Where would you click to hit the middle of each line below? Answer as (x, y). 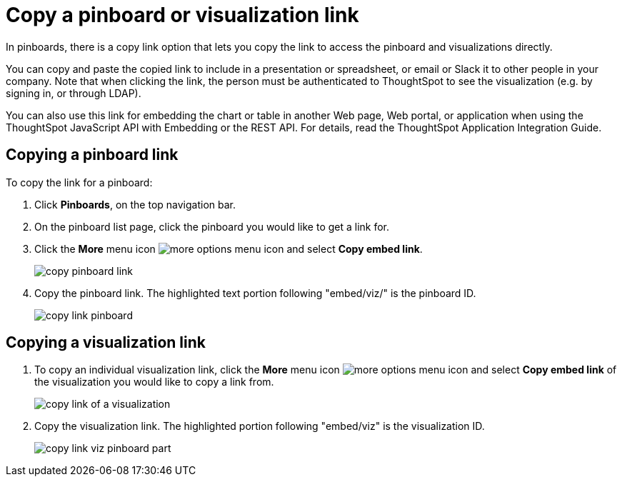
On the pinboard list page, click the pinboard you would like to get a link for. (212, 226)
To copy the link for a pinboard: (79, 182)
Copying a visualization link (106, 343)
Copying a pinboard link (92, 155)
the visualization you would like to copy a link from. (154, 382)
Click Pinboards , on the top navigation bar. (135, 204)
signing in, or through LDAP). (74, 93)
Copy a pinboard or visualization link (182, 15)
